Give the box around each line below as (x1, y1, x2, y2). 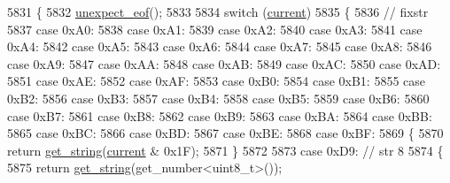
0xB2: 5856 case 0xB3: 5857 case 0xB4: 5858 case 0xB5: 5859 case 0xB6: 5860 (7, 88, 430, 107)
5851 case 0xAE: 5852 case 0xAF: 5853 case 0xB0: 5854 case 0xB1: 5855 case (7, 72, 426, 90)
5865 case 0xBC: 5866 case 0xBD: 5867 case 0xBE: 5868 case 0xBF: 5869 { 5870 (7, 124, 444, 142)
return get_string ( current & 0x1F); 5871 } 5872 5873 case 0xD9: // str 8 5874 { (7, 141, 444, 159)
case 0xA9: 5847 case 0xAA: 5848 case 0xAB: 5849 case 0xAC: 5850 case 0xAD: (7, 54, 441, 72)
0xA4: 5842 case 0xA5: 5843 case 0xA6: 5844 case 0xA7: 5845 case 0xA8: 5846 (7, 37, 432, 56)
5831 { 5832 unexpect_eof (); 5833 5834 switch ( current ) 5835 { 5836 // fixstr (7, 3, 429, 20)
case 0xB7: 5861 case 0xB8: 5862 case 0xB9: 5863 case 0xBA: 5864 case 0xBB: (7, 106, 432, 125)
